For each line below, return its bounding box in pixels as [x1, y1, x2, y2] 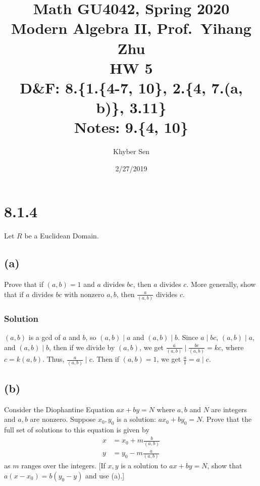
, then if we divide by [49, 342, 115, 352]
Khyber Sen [113, 146, 149, 157]
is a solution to [121, 460, 167, 471]
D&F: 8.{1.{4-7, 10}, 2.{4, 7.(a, [20, 77, 243, 98]
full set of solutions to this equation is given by [4, 424, 149, 435]
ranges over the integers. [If [21, 460, 106, 471]
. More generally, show [186, 279, 256, 289]
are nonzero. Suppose [30, 414, 96, 424]
